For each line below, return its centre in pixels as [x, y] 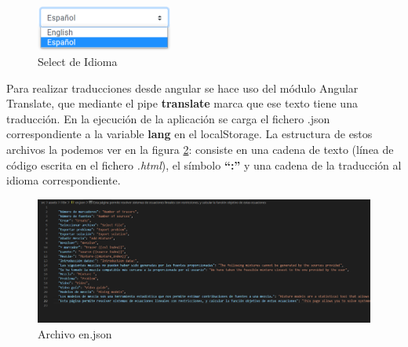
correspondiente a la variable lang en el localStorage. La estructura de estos [189, 134]
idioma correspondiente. [64, 180]
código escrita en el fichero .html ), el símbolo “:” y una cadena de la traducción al [204, 164]
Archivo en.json [75, 334]
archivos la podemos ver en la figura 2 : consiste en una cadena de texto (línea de [200, 149]
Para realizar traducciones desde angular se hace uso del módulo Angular [182, 88]
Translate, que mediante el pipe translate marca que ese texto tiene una [182, 103]
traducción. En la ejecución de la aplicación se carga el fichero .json [168, 118]
